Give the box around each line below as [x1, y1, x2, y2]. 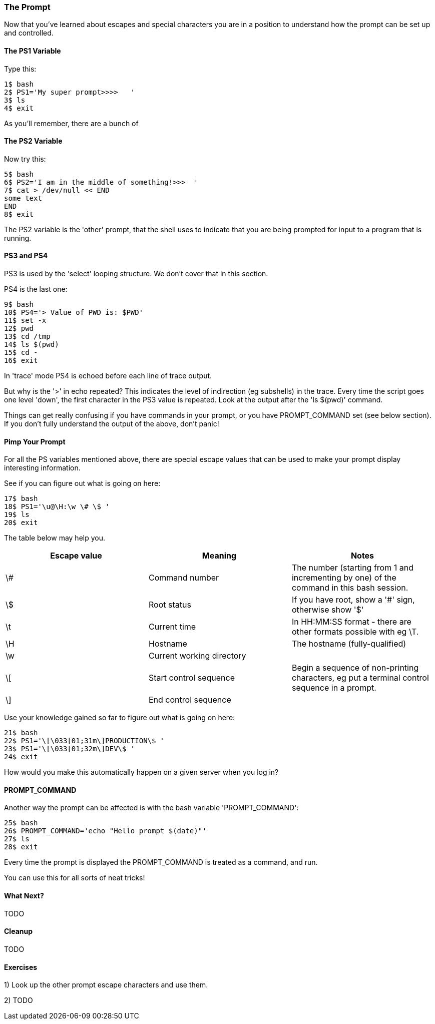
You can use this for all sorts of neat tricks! [4, 873, 145, 882]
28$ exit [4, 843, 38, 851]
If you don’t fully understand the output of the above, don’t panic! [4, 419, 219, 428]
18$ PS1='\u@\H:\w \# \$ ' [4, 502, 110, 511]
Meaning [202, 551, 237, 561]
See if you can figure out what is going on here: [4, 479, 161, 488]
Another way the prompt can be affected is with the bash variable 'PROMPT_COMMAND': [4, 803, 299, 812]
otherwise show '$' [291, 605, 364, 615]
